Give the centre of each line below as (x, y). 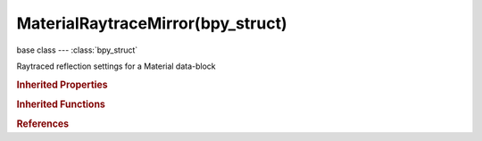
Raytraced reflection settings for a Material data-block (116, 66)
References (43, 124)
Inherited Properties (62, 85)
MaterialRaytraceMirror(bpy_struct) (152, 23)
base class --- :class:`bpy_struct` (77, 50)
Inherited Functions (61, 104)
